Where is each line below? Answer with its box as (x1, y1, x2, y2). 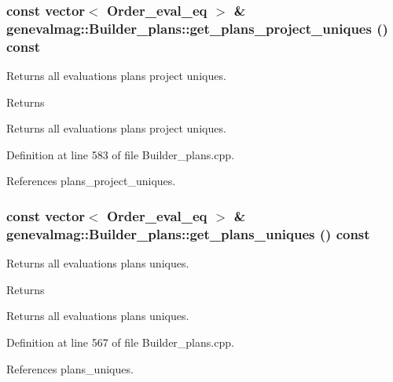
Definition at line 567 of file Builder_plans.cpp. (6, 333, 234, 350)
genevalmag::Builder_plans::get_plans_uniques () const (6, 224, 370, 243)
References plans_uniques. (6, 360, 134, 377)
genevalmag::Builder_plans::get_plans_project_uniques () (6, 18, 388, 38)
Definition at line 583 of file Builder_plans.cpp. (6, 146, 234, 162)
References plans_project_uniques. (6, 173, 176, 189)
